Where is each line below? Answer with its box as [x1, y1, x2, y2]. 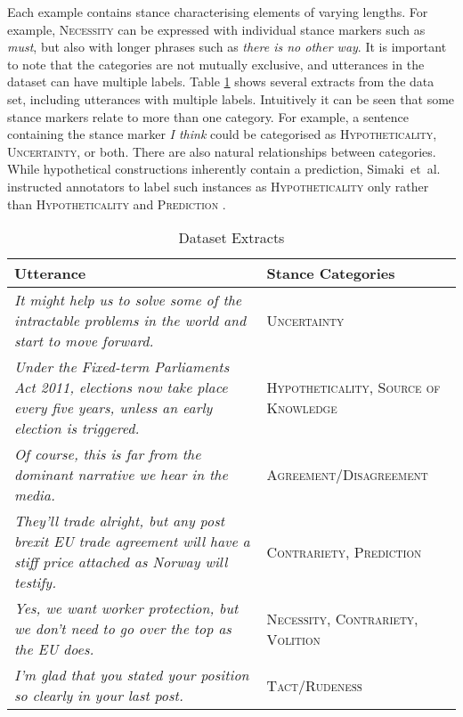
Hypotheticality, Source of [266, 377, 441, 398]
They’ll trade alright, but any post [14, 510, 225, 532]
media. [14, 485, 55, 506]
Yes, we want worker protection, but [14, 598, 239, 619]
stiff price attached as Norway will [14, 551, 228, 573]
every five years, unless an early [14, 397, 213, 419]
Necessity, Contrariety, [266, 607, 418, 629]
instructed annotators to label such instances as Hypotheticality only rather [7, 176, 429, 195]
